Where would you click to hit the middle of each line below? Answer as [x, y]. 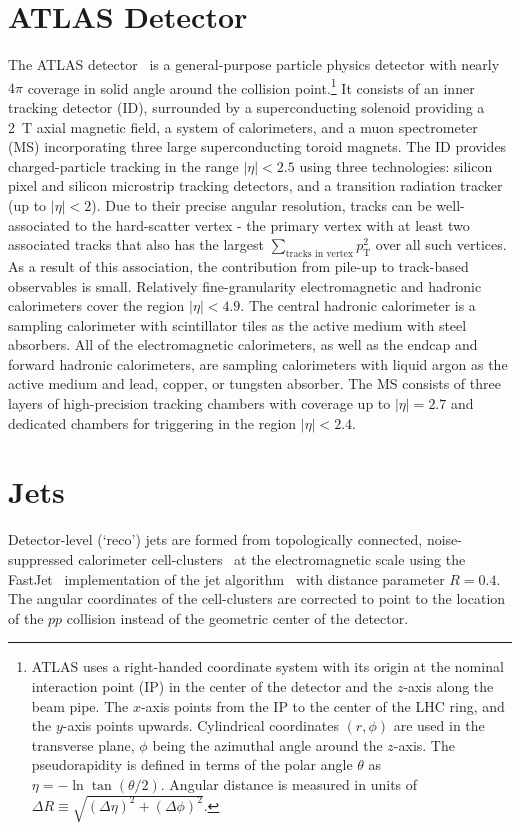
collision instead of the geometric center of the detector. [237, 617]
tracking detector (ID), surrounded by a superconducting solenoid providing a [246, 106]
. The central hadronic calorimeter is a [358, 305]
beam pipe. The [80, 705]
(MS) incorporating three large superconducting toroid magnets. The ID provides [257, 146]
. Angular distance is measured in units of [289, 783]
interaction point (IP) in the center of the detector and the [212, 685]
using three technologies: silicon [396, 165]
